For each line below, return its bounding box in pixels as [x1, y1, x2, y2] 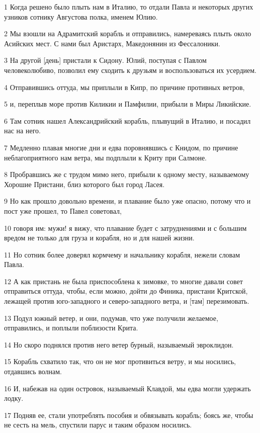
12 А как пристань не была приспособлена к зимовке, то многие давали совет [4, 276, 243, 286]
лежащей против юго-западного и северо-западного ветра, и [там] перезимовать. [4, 296, 249, 306]
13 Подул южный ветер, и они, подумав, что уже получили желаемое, [4, 312, 218, 323]
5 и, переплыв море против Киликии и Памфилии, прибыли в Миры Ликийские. [4, 99, 251, 109]
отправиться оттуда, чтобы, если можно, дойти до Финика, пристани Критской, [4, 286, 248, 296]
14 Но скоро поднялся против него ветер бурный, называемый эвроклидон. [4, 339, 234, 350]
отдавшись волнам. [4, 366, 62, 377]
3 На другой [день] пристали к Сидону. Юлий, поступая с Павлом [4, 55, 207, 65]
